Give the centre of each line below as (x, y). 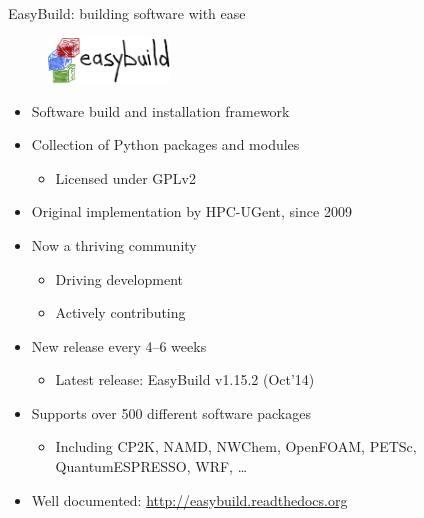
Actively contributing (120, 312)
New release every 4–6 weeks (119, 345)
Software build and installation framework (160, 110)
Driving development (119, 278)
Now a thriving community (114, 244)
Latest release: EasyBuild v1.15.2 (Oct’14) (185, 379)
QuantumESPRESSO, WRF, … (151, 466)
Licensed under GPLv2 (126, 177)
